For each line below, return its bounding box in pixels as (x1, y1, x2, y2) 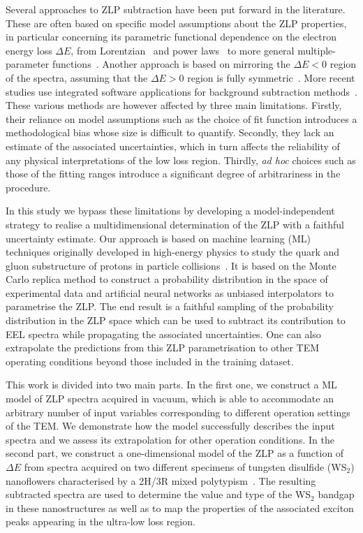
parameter (6, 57, 50, 71)
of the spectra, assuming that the (6, 70, 148, 85)
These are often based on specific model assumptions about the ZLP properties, (6, 15, 347, 30)
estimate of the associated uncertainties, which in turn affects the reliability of (6, 138, 340, 153)
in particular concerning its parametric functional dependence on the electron (6, 29, 337, 44)
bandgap (318, 487, 355, 502)
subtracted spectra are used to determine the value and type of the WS (6, 487, 311, 502)
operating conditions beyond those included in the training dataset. (6, 353, 294, 368)
